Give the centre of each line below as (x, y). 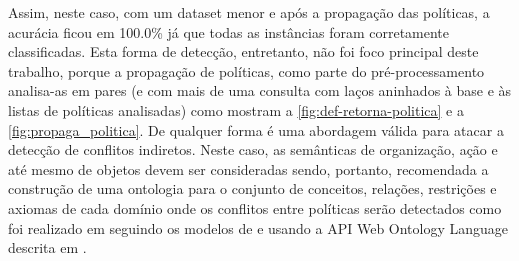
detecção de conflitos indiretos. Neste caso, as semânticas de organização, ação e (253, 149)
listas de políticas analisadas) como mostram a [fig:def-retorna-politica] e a (236, 109)
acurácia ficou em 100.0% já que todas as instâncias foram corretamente (229, 31)
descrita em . (47, 247)
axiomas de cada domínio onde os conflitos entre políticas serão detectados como (255, 207)
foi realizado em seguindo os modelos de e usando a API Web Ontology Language (258, 227)
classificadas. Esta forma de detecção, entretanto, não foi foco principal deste (243, 51)
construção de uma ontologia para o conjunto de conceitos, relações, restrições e (252, 188)
